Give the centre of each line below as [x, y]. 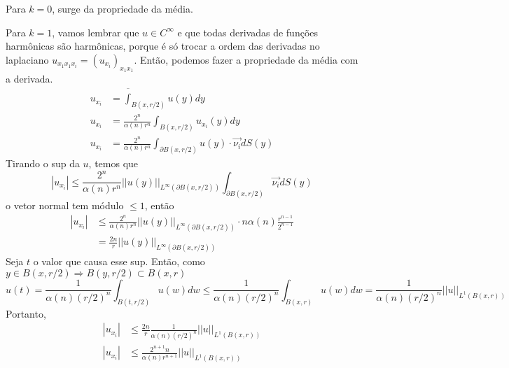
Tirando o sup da [43, 163]
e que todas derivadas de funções [248, 32]
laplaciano [27, 59]
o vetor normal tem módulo [65, 205]
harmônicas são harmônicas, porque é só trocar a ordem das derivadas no [163, 46]
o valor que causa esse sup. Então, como [119, 261]
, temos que [113, 163]
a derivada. [29, 78]
